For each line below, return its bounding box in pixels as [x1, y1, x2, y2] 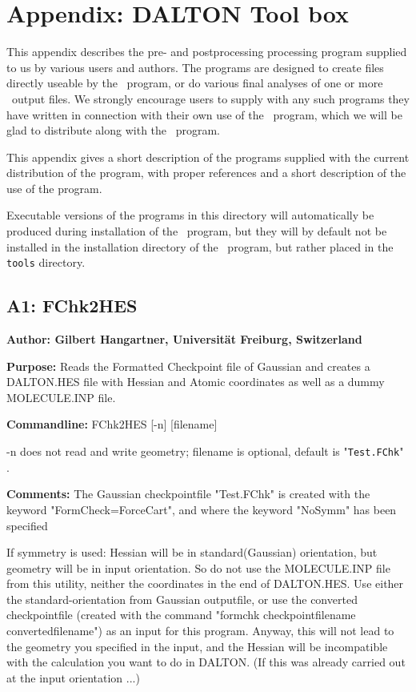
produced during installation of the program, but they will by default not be [6, 223, 387, 239]
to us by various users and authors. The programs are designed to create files [6, 58, 384, 75]
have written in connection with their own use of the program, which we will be [6, 106, 402, 123]
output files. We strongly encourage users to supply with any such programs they [11, 90, 410, 107]
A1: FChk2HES [6, 293, 138, 318]
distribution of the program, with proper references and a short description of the [6, 164, 406, 181]
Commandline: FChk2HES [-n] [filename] [6, 416, 218, 432]
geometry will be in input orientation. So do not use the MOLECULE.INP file [6, 559, 390, 576]
